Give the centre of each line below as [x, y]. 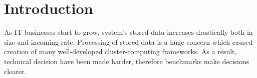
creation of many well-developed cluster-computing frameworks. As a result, [120, 51]
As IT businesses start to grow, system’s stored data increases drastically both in [128, 32]
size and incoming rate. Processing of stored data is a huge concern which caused [128, 41]
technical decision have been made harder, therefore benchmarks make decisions [127, 61]
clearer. [15, 71]
